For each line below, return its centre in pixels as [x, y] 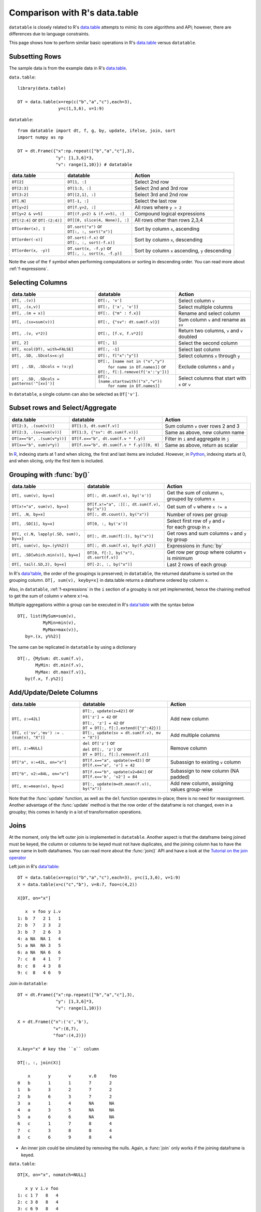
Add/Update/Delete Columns [54, 693]
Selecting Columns [38, 282]
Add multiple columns [195, 735]
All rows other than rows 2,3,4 [169, 220]
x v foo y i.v [43, 912]
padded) [180, 777]
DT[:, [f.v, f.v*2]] [121, 334]
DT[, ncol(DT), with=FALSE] [43, 349]
